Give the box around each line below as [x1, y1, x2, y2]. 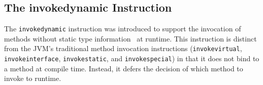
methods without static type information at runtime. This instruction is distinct [4, 33, 257, 44]
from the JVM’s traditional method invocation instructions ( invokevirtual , [4, 43, 242, 54]
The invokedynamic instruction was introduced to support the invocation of [4, 23, 241, 34]
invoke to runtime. [4, 73, 61, 83]
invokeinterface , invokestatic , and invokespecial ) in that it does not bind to [4, 53, 259, 64]
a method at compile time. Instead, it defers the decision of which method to [4, 63, 243, 73]
